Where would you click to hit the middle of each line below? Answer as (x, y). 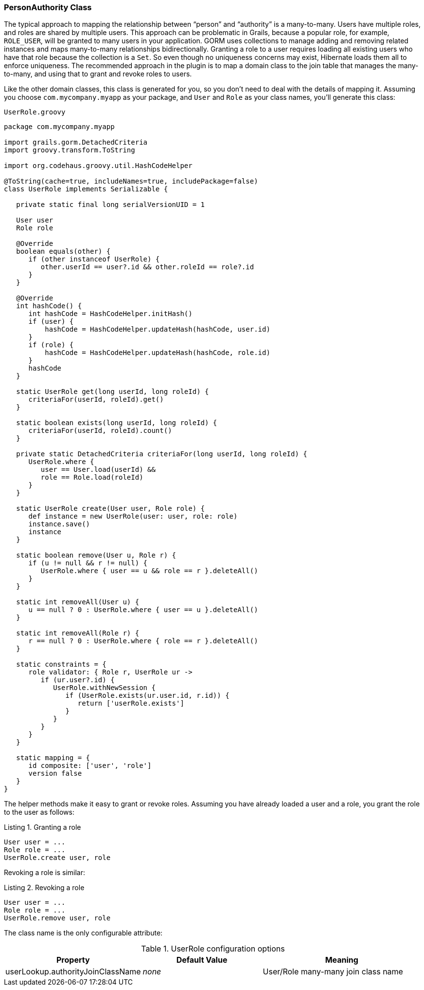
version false (55, 774)
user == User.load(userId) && (98, 470)
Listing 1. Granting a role (43, 827)
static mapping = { (53, 758)
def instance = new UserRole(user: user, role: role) (133, 516)
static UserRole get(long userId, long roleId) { (113, 392)
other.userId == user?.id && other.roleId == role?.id (147, 267)
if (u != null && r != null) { (88, 563)
